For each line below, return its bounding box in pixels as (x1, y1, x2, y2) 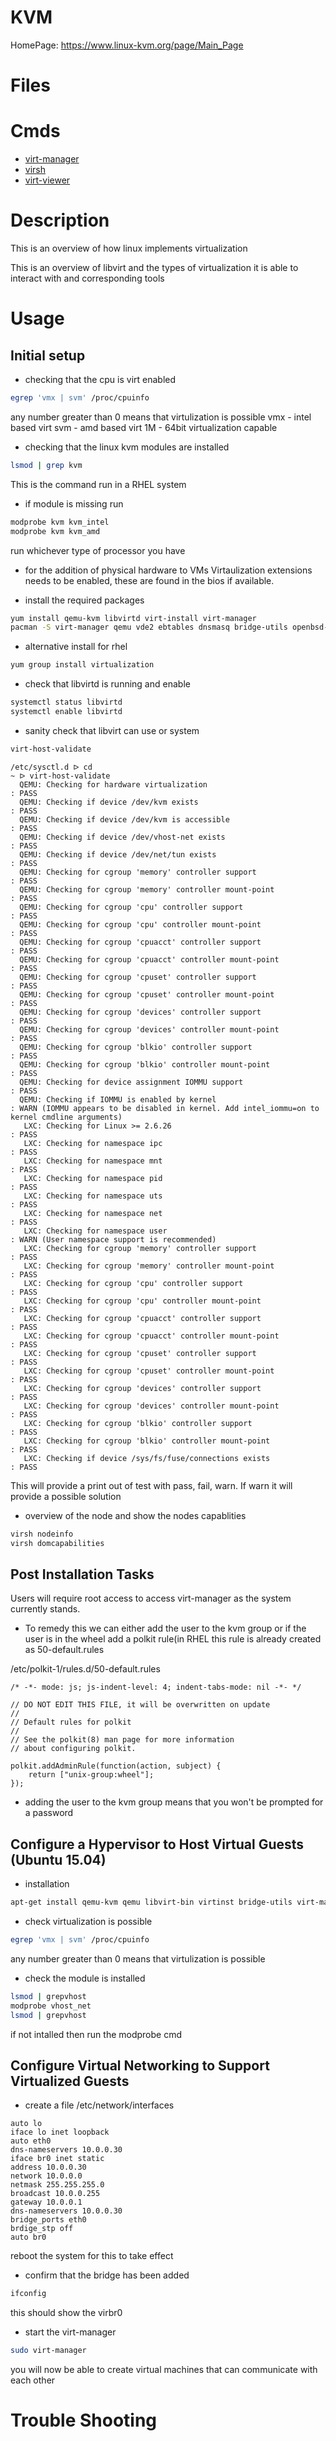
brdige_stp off (10, 2224, 74, 2234)
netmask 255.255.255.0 (10, 2180, 105, 2190)
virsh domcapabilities (10, 1538, 105, 1548)
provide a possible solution (10, 1490, 122, 1502)
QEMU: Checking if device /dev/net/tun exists (19, 849, 217, 860)
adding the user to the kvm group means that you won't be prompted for (24, 1796, 324, 1808)
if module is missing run (24, 497, 124, 510)
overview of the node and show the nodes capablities (24, 1509, 247, 1521)
